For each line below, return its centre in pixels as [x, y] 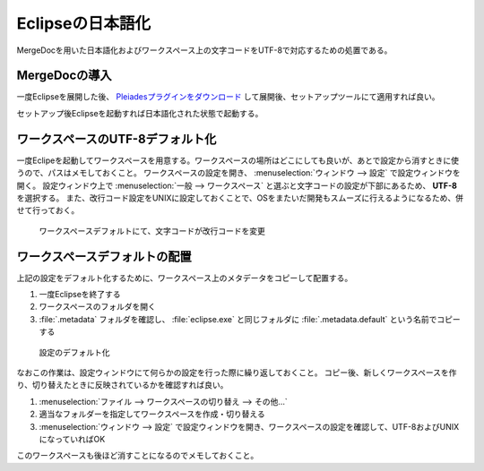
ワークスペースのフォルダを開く [97, 307]
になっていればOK [72, 439]
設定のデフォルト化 [74, 352]
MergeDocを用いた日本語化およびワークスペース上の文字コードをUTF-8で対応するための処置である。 [204, 50]
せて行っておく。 [48, 210]
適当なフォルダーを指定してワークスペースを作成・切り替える [152, 414]
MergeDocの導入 [64, 76]
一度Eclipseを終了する [80, 294]
